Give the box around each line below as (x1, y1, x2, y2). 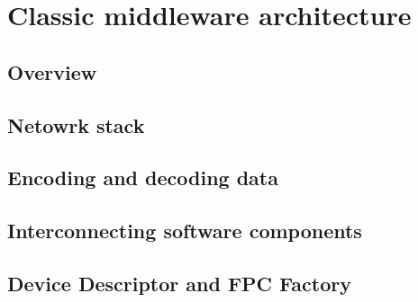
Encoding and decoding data (7, 164, 278, 191)
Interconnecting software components (7, 217, 362, 244)
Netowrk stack (7, 111, 145, 138)
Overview (7, 58, 97, 85)
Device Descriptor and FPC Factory (7, 269, 351, 297)
